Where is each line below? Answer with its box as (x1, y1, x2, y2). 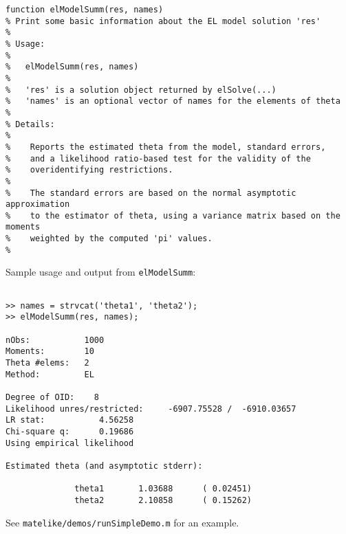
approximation (6, 199, 70, 210)
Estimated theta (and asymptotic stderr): (6, 460, 203, 471)
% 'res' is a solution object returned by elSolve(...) (6, 85, 277, 95)
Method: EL (6, 369, 94, 379)
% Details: (6, 119, 55, 129)
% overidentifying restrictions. (6, 165, 173, 175)
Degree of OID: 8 (6, 392, 100, 402)
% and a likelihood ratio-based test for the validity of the (6, 153, 311, 164)
